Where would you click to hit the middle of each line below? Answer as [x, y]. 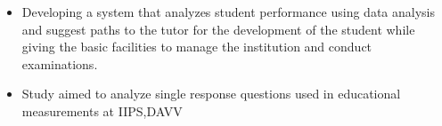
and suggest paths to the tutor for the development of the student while [218, 29]
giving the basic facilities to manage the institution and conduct [197, 47]
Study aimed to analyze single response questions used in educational [211, 94]
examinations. [60, 63]
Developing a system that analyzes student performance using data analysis [228, 12]
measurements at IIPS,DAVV [102, 110]
